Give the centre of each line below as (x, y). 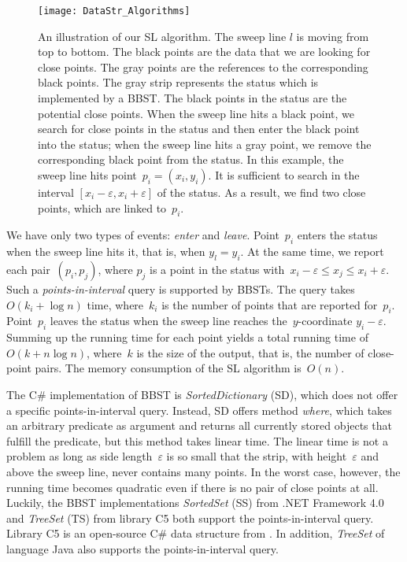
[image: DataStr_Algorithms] (114, 11)
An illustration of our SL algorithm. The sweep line (162, 36)
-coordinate (325, 321)
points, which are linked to (102, 207)
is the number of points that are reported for (270, 304)
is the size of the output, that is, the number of (250, 352)
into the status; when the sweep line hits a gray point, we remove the (205, 144)
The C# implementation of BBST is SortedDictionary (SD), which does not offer (202, 394)
